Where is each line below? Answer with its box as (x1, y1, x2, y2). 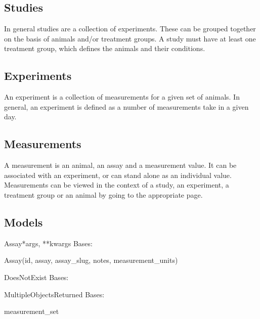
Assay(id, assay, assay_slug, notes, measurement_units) (4, 255, 178, 265)
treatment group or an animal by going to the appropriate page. (4, 189, 203, 200)
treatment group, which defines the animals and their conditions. (4, 43, 205, 54)
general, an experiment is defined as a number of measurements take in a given (4, 101, 249, 112)
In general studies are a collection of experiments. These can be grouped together (4, 23, 256, 34)
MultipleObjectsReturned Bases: (4, 289, 105, 299)
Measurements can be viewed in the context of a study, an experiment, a (4, 179, 229, 190)
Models (4, 214, 43, 230)
